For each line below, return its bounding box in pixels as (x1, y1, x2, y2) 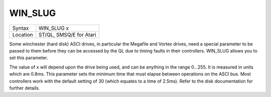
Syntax (12, 24, 29, 31)
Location (12, 31, 33, 38)
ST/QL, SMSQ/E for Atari (38, 31, 96, 38)
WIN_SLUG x (38, 24, 69, 31)
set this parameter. (9, 55, 48, 61)
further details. (9, 85, 40, 91)
